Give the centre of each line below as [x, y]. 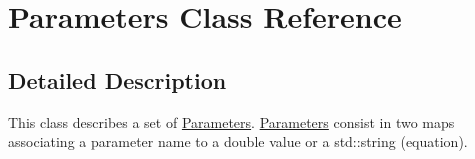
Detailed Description [117, 79]
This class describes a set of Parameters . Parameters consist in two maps [231, 121]
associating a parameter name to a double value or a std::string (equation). [238, 141]
